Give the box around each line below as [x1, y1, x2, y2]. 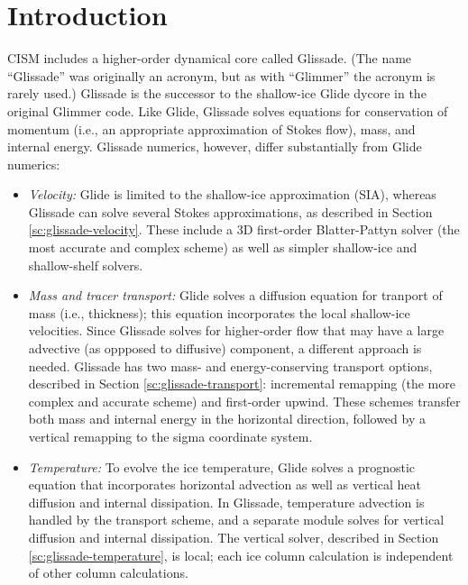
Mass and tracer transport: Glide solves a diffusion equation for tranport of [28, 286, 443, 305]
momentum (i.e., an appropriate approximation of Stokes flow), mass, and [7, 119, 416, 138]
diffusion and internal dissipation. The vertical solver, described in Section [28, 527, 439, 546]
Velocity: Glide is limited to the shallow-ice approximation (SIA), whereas [28, 185, 436, 204]
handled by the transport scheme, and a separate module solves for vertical [28, 510, 445, 529]
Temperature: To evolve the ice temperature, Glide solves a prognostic [28, 457, 416, 476]
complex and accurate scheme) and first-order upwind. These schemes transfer [28, 391, 461, 410]
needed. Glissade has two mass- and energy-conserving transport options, [28, 356, 433, 375]
